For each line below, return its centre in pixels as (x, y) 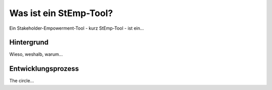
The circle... (22, 81)
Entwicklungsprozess (44, 69)
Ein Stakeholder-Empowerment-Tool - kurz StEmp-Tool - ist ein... (77, 28)
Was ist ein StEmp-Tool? (61, 13)
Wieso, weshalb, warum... (36, 54)
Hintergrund (29, 42)
